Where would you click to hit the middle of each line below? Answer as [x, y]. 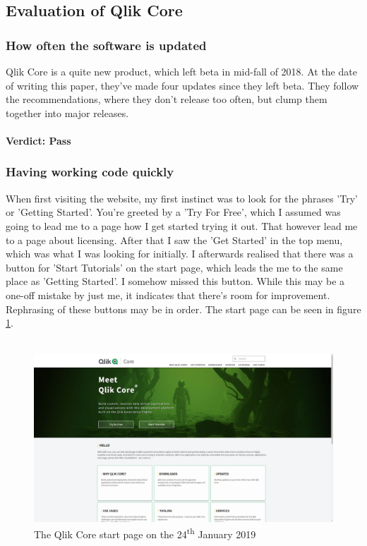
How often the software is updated [106, 45]
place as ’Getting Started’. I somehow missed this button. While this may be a [175, 281]
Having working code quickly [90, 172]
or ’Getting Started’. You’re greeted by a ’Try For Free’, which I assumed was [173, 212]
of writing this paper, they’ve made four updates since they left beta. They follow [182, 85]
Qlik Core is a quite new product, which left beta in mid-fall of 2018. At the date [181, 71]
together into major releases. [67, 113]
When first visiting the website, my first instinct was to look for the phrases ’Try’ [182, 198]
